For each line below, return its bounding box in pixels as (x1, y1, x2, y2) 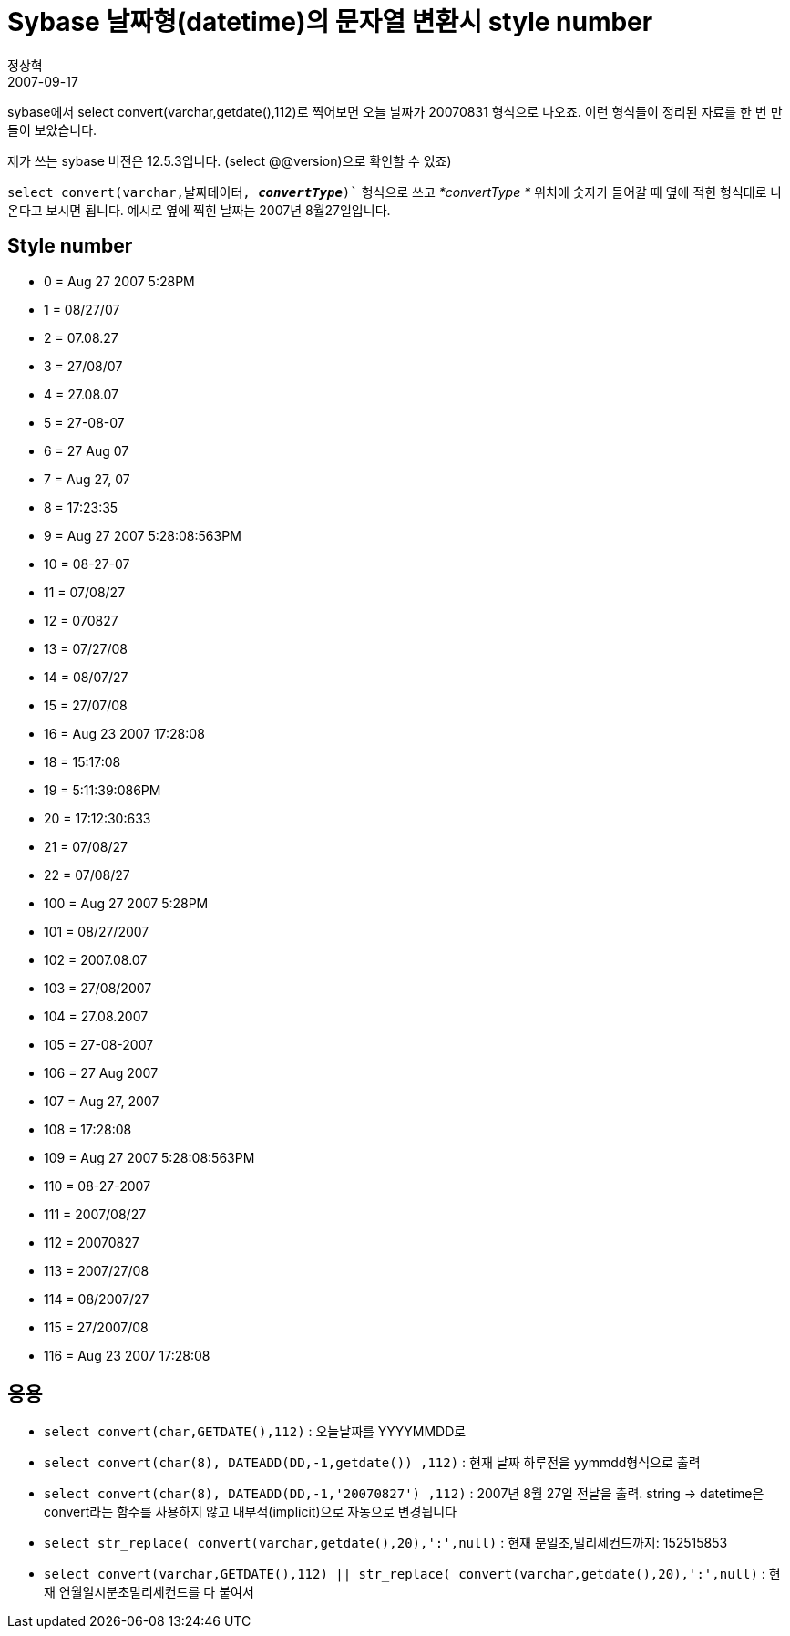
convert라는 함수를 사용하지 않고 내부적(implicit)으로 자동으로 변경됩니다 (44, 1504, 457, 1520)
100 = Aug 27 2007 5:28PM (44, 895, 209, 911)
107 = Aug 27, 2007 (44, 1092, 159, 1109)
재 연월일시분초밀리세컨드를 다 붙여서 (44, 1584, 254, 1600)
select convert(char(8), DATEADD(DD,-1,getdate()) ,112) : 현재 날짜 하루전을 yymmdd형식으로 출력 (44, 1455, 701, 1471)
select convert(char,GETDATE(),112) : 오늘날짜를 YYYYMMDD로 (44, 1424, 467, 1440)
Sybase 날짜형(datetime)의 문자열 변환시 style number (7, 6, 653, 37)
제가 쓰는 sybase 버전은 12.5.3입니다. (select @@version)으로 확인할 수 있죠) (7, 152, 452, 169)
